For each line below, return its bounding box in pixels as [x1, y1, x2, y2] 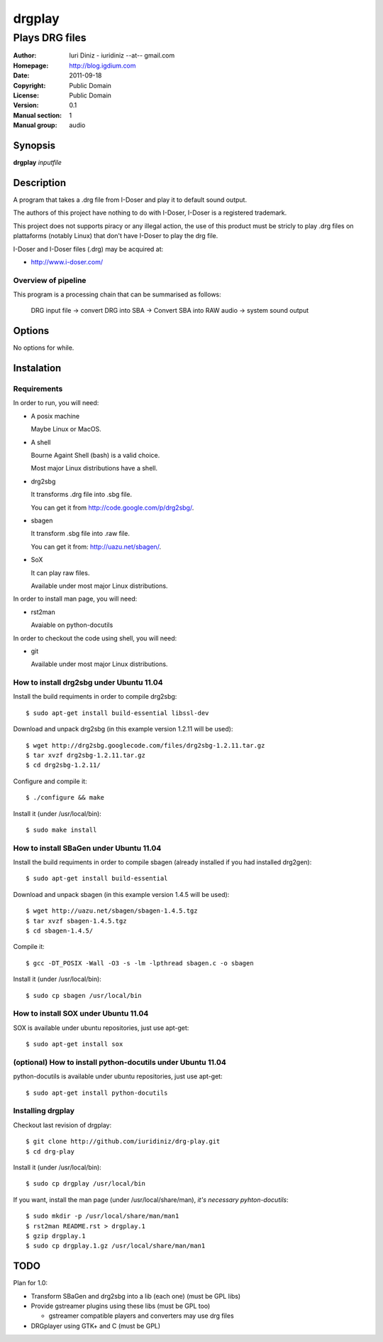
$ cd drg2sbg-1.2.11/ [26, 761, 101, 769]
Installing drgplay [13, 1106, 74, 1116]
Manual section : [13, 111, 62, 119]
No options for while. [13, 343, 74, 352]
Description [13, 176, 67, 188]
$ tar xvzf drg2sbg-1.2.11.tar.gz [26, 751, 145, 759]
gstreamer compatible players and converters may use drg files [48, 1311, 234, 1320]
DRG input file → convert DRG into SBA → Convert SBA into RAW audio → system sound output [30, 306, 309, 315]
